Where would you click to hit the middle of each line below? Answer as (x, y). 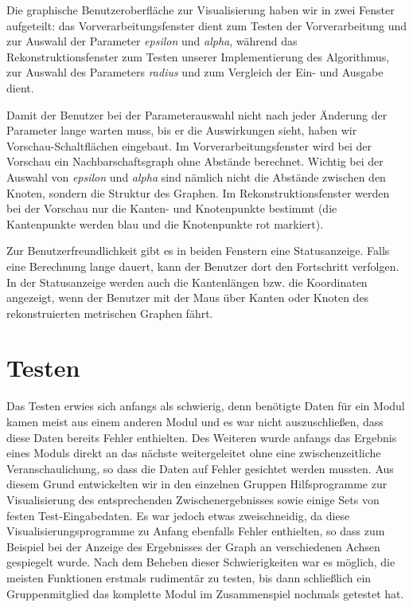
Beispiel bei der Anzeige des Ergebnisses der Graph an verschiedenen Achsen (193, 546)
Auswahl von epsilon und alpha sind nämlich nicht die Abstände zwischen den (196, 176)
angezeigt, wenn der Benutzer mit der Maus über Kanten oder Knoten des (188, 298)
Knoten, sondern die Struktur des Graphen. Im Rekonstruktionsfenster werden (198, 192)
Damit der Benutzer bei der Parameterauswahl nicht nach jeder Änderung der (197, 114)
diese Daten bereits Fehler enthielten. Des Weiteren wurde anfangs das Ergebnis (202, 437)
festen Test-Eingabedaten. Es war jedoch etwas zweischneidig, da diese (178, 515)
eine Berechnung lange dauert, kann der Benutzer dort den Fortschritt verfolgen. (203, 266)
